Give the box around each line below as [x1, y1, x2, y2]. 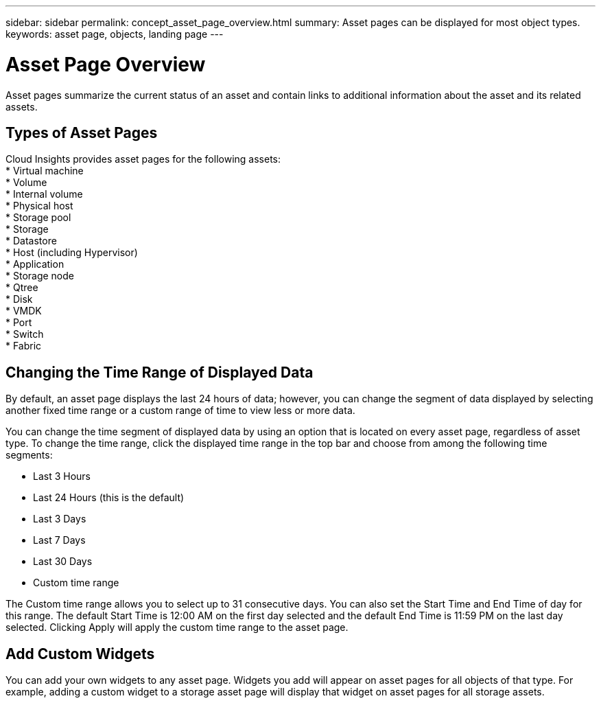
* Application [5, 258, 64, 270]
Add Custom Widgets [5, 645, 155, 662]
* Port [5, 316, 32, 329]
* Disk [5, 293, 33, 306]
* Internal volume [5, 188, 83, 200]
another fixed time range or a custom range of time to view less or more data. [5, 404, 355, 417]
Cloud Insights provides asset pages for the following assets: [5, 153, 281, 165]
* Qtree [5, 281, 38, 294]
